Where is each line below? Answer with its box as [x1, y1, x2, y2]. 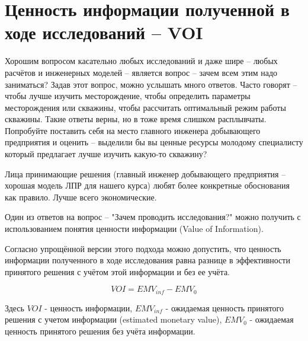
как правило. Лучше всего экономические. [5, 190, 157, 203]
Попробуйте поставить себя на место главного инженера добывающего [5, 124, 261, 136]
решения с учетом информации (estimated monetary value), [5, 313, 222, 326]
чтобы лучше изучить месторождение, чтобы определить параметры [5, 90, 251, 102]
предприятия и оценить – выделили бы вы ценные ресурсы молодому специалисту [5, 136, 303, 148]
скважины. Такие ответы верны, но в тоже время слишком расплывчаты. [5, 113, 267, 125]
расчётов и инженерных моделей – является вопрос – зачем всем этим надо [5, 66, 278, 78]
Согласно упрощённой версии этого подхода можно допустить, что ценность [5, 242, 281, 254]
